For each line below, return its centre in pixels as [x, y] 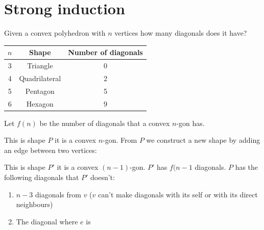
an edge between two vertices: [51, 150]
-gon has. [190, 123]
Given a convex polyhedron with [55, 33]
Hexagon [40, 103]
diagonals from [58, 194]
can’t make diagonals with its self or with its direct [178, 194]
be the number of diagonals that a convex [105, 123]
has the [247, 167]
